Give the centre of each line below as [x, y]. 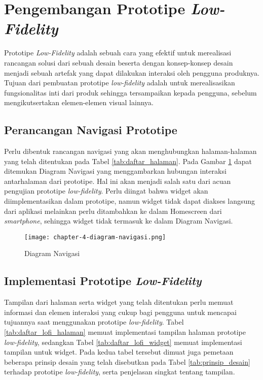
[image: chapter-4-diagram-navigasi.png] [95, 237]
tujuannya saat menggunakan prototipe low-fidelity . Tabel [94, 322]
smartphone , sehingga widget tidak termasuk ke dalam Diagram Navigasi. [119, 221]
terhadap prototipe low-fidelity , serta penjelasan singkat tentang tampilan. [120, 372]
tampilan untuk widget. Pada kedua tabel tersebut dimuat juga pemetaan [119, 352]
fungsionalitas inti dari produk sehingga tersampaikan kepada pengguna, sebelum [130, 92]
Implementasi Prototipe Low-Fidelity [103, 281]
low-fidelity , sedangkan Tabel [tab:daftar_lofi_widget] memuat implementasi [123, 342]
